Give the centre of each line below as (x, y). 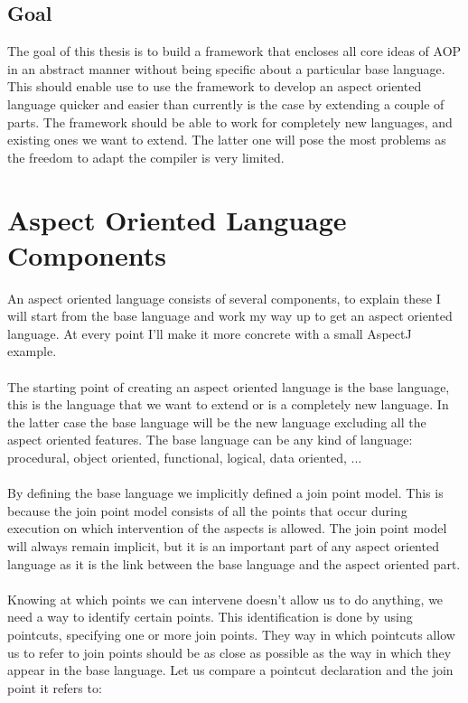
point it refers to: (55, 687)
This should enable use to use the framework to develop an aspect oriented (215, 86)
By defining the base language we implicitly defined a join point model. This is (225, 493)
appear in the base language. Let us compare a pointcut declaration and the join (230, 670)
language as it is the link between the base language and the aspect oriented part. (234, 563)
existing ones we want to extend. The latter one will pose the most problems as (227, 140)
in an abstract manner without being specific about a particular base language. (226, 68)
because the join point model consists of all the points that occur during (207, 510)
